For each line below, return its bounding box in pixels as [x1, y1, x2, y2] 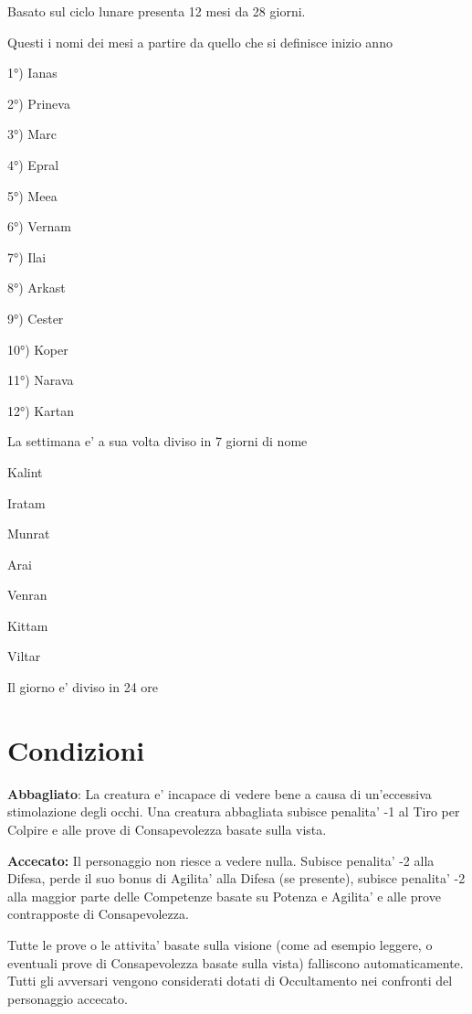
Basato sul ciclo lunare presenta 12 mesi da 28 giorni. [7, 2, 306, 20]
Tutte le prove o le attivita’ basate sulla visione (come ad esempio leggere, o [7, 934, 433, 954]
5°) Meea [7, 186, 58, 205]
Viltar [7, 646, 41, 666]
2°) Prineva [7, 93, 70, 112]
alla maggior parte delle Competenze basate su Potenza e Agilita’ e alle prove [7, 886, 441, 905]
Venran [7, 585, 47, 604]
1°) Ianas [7, 63, 58, 82]
